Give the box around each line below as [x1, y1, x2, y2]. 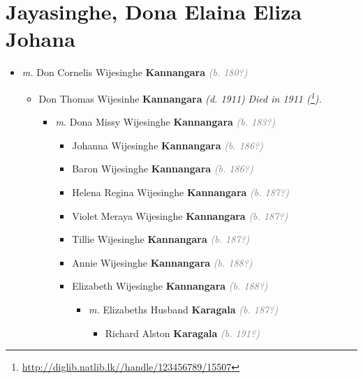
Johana [6, 24, 75, 53]
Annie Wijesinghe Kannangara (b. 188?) [72, 255, 253, 269]
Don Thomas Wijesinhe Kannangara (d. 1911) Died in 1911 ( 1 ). [38, 89, 322, 105]
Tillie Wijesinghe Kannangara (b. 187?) [72, 232, 250, 246]
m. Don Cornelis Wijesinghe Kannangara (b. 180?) [22, 65, 248, 80]
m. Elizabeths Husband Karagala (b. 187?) [88, 302, 279, 316]
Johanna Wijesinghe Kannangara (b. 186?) [72, 138, 263, 152]
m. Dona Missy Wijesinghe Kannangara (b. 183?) [55, 114, 276, 129]
